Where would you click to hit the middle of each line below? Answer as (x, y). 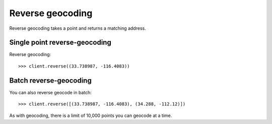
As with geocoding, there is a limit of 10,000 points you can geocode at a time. (91, 115)
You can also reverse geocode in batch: (50, 92)
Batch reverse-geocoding (50, 80)
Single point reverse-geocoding (60, 43)
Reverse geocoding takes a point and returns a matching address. (78, 28)
